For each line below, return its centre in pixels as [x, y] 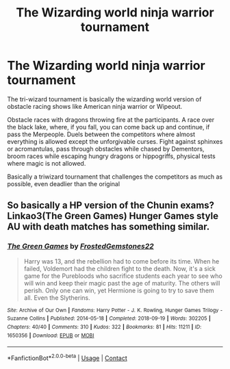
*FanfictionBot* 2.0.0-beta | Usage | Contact [67, 357]
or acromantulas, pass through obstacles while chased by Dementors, [106, 149]
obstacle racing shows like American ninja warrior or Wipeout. [95, 106]
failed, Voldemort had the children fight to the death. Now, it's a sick [119, 268]
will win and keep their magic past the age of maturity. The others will [122, 283]
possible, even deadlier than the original [64, 183]
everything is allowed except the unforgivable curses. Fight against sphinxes [115, 141]
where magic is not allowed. [47, 163]
